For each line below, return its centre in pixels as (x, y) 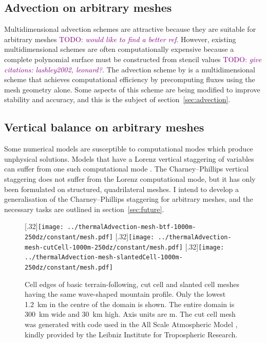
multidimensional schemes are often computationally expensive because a (119, 49)
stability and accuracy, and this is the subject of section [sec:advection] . (117, 99)
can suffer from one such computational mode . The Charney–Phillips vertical (127, 169)
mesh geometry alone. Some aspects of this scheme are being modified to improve (132, 89)
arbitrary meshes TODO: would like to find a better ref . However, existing (120, 39)
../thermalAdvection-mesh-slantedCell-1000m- (104, 258)
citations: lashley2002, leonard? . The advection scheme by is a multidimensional (130, 69)
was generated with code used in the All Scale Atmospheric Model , (131, 324)
